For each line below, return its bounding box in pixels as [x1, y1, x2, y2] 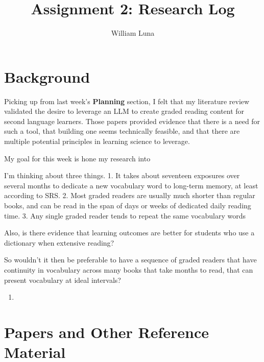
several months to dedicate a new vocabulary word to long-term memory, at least [4, 180, 258, 190]
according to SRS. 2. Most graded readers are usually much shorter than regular [4, 190, 255, 201]
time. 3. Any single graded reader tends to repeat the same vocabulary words [4, 210, 246, 221]
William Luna [111, 28, 155, 38]
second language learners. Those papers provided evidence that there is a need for [4, 115, 260, 126]
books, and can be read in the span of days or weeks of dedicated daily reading [4, 200, 251, 210]
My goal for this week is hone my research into [4, 153, 151, 163]
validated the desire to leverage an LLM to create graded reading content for [4, 106, 245, 116]
